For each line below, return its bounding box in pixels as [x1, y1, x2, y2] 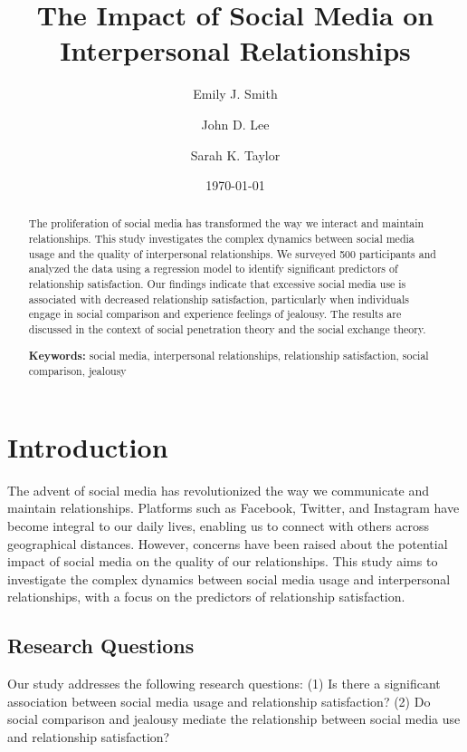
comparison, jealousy [28, 363, 127, 379]
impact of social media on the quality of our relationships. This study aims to [7, 552, 438, 571]
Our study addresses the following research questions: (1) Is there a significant [7, 674, 441, 693]
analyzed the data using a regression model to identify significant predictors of [28, 261, 398, 276]
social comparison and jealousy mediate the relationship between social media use [7, 709, 461, 728]
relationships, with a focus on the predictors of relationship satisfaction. [7, 587, 405, 606]
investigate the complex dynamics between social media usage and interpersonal [7, 569, 451, 588]
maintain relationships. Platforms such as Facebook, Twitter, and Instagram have [7, 498, 460, 517]
